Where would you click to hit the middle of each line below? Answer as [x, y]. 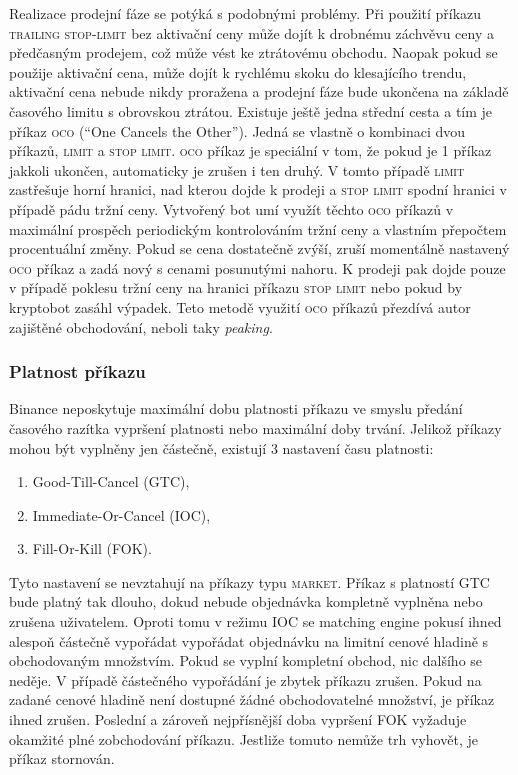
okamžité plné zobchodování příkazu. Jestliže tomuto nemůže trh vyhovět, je [243, 738]
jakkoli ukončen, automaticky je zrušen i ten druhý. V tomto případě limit [237, 169]
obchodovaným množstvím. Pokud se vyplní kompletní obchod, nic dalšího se [246, 660]
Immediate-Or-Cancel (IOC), [121, 514]
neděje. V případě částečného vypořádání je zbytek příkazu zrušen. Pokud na [245, 679]
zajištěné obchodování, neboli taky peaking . [141, 326]
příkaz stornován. [62, 758]
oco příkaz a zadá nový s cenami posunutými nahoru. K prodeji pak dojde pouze [257, 267]
